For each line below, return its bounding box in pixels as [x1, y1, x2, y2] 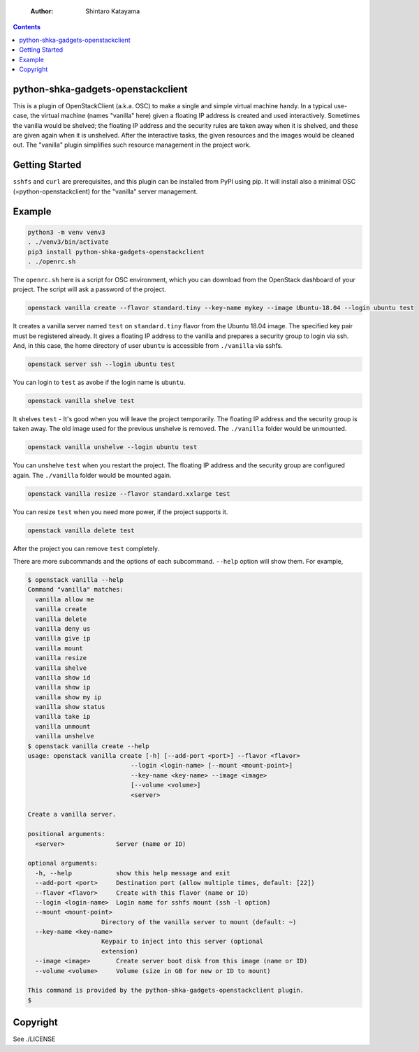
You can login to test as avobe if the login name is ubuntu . [13, 378, 186, 386]
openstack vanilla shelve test [27, 397, 135, 404]
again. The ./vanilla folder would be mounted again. [13, 471, 172, 479]
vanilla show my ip [35, 693, 102, 701]
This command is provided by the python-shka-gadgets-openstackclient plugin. [27, 986, 304, 995]
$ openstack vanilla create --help [27, 742, 149, 750]
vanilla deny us [35, 624, 91, 632]
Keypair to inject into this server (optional [101, 937, 264, 946]
